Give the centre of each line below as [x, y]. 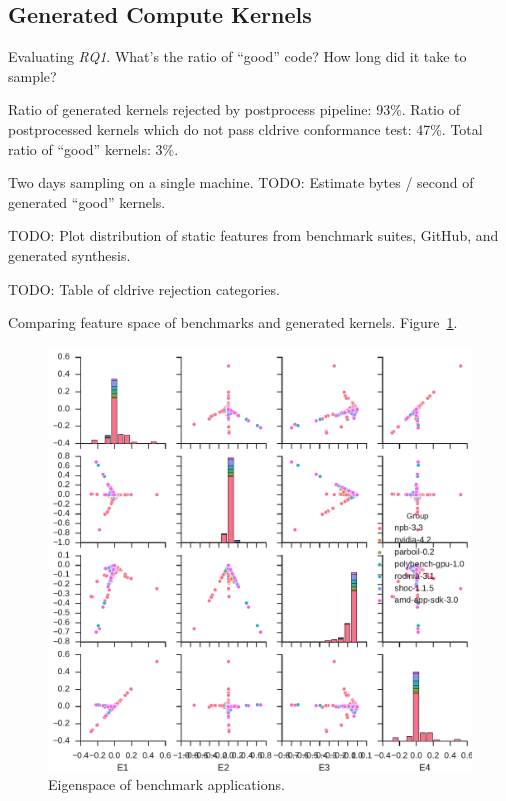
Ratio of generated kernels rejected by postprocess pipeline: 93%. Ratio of [234, 109]
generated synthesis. [69, 254]
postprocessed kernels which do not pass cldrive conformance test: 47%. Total [245, 128]
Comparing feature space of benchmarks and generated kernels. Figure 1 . [233, 322]
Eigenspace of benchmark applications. [166, 784]
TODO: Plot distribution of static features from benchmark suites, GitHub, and [253, 235]
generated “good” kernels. [87, 201]
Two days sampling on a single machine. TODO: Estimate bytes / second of [241, 182]
